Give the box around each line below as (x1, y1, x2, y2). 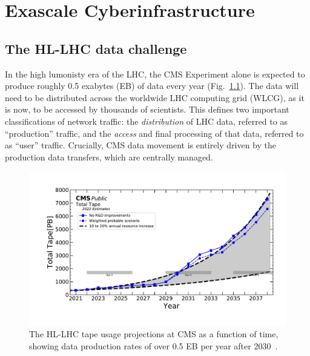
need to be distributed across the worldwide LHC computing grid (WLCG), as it (5, 91, 305, 104)
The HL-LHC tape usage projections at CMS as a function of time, (29, 328, 279, 340)
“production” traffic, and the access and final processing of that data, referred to (5, 127, 304, 139)
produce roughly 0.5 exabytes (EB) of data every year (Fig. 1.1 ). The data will (5, 79, 299, 92)
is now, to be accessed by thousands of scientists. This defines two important (5, 103, 289, 116)
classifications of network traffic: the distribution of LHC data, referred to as (5, 114, 288, 127)
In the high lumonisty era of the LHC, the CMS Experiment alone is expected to (5, 67, 305, 80)
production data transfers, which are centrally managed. (5, 150, 213, 163)
